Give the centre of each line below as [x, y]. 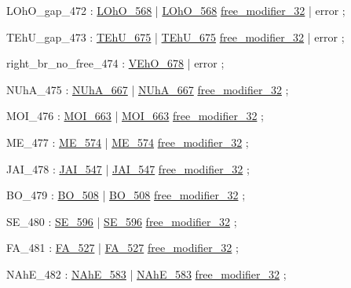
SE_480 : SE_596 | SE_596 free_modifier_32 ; [122, 221]
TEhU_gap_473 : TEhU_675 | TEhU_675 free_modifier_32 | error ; [175, 36]
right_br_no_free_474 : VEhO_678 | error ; [115, 63]
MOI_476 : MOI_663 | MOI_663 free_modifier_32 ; [135, 116]
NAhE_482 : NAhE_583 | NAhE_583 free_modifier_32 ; [146, 273]
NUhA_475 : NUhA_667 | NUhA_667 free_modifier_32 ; [148, 89]
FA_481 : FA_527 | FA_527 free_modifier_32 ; [122, 248]
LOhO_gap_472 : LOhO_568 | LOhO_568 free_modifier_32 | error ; [176, 10]
